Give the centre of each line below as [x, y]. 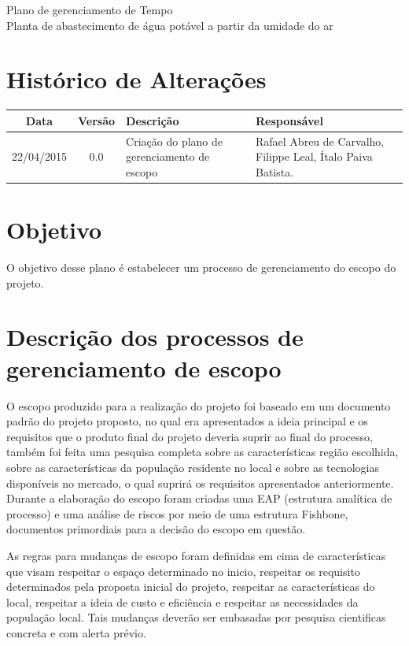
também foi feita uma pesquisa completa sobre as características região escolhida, [203, 452]
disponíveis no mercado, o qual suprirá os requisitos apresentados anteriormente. [200, 483]
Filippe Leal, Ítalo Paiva [314, 156]
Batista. [275, 171]
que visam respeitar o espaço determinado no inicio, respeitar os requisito [183, 571]
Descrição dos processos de [155, 337]
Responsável [289, 120]
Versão [97, 120]
